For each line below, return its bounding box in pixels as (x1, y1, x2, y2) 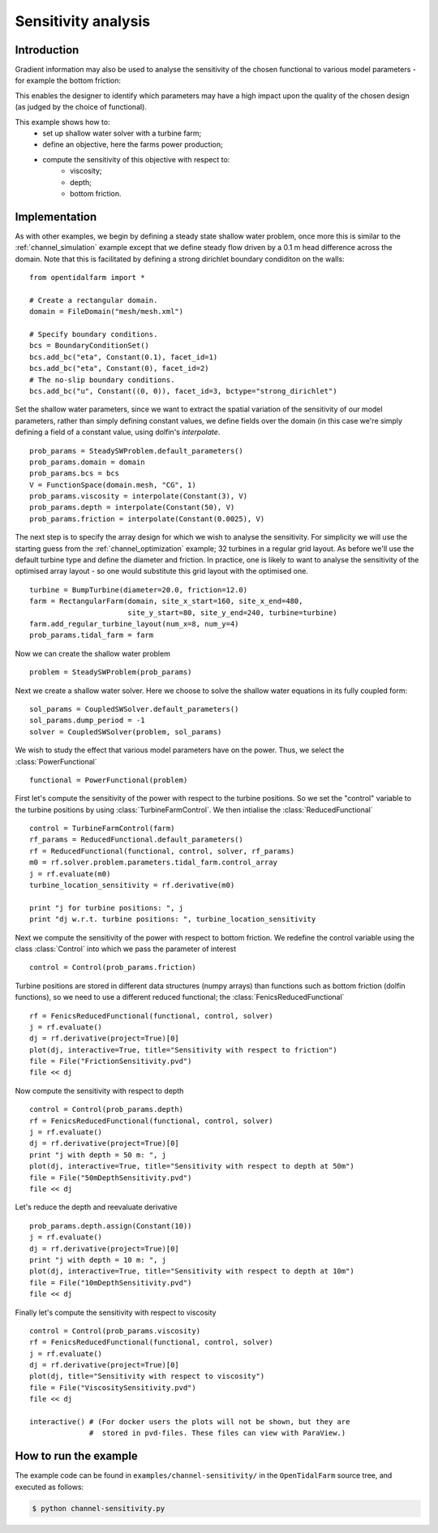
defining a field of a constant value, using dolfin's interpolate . (15, 427, 221, 437)
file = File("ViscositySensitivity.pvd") (29, 1383, 196, 1392)
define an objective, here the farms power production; (42, 140, 223, 149)
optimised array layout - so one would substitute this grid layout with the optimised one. (15, 566, 308, 576)
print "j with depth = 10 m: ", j (29, 1255, 166, 1264)
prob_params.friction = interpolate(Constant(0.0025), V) (29, 514, 265, 523)
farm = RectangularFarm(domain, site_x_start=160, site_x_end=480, (29, 596, 303, 606)
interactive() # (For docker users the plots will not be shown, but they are (29, 1417, 350, 1427)
